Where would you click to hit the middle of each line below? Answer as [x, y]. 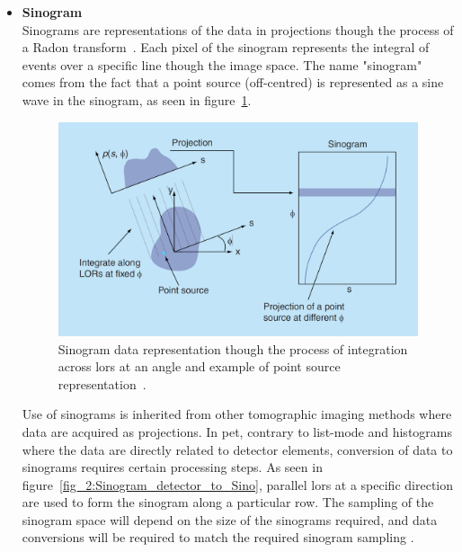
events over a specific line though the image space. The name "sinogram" [222, 64]
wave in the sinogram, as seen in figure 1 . [137, 99]
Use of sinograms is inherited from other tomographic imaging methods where [237, 414]
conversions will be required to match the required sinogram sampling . [218, 537]
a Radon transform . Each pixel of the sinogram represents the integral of [226, 47]
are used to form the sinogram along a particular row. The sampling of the [228, 502]
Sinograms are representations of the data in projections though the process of [238, 29]
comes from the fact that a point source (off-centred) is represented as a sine [233, 82]
